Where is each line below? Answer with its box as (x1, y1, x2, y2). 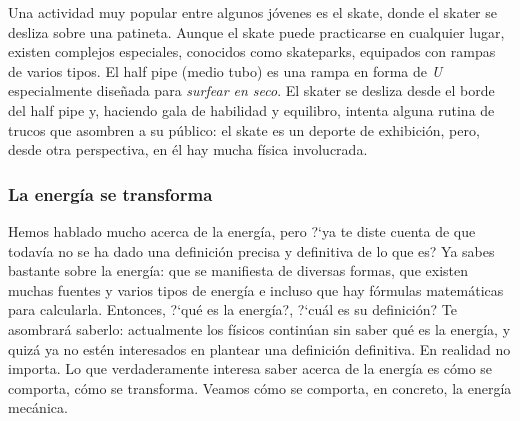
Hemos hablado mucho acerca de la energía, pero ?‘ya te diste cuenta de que (8, 220, 476, 241)
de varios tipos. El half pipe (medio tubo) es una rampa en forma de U (8, 60, 443, 81)
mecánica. (8, 397, 68, 418)
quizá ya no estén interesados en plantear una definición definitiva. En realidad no (8, 338, 511, 359)
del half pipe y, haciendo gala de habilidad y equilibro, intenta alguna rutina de (8, 99, 495, 120)
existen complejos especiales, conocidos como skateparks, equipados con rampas (8, 41, 496, 62)
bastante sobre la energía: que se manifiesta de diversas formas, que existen (8, 260, 468, 281)
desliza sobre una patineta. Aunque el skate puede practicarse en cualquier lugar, (8, 21, 505, 42)
